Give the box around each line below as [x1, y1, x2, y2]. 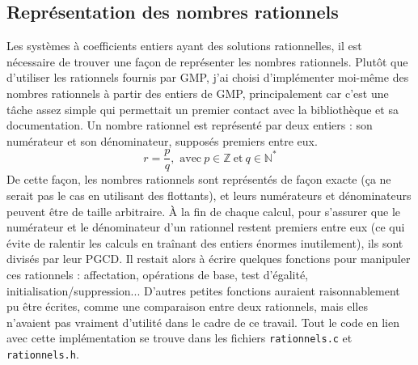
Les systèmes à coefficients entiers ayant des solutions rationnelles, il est [6, 37, 362, 54]
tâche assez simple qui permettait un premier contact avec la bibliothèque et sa [6, 100, 399, 117]
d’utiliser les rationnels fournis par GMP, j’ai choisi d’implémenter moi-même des [6, 69, 409, 86]
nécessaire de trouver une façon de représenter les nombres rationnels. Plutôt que [6, 53, 408, 70]
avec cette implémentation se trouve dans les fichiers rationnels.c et [6, 329, 353, 346]
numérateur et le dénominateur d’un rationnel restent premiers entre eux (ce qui [6, 219, 405, 236]
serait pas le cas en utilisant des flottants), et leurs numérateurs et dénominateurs [6, 187, 412, 204]
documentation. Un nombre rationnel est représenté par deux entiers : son [6, 117, 373, 134]
